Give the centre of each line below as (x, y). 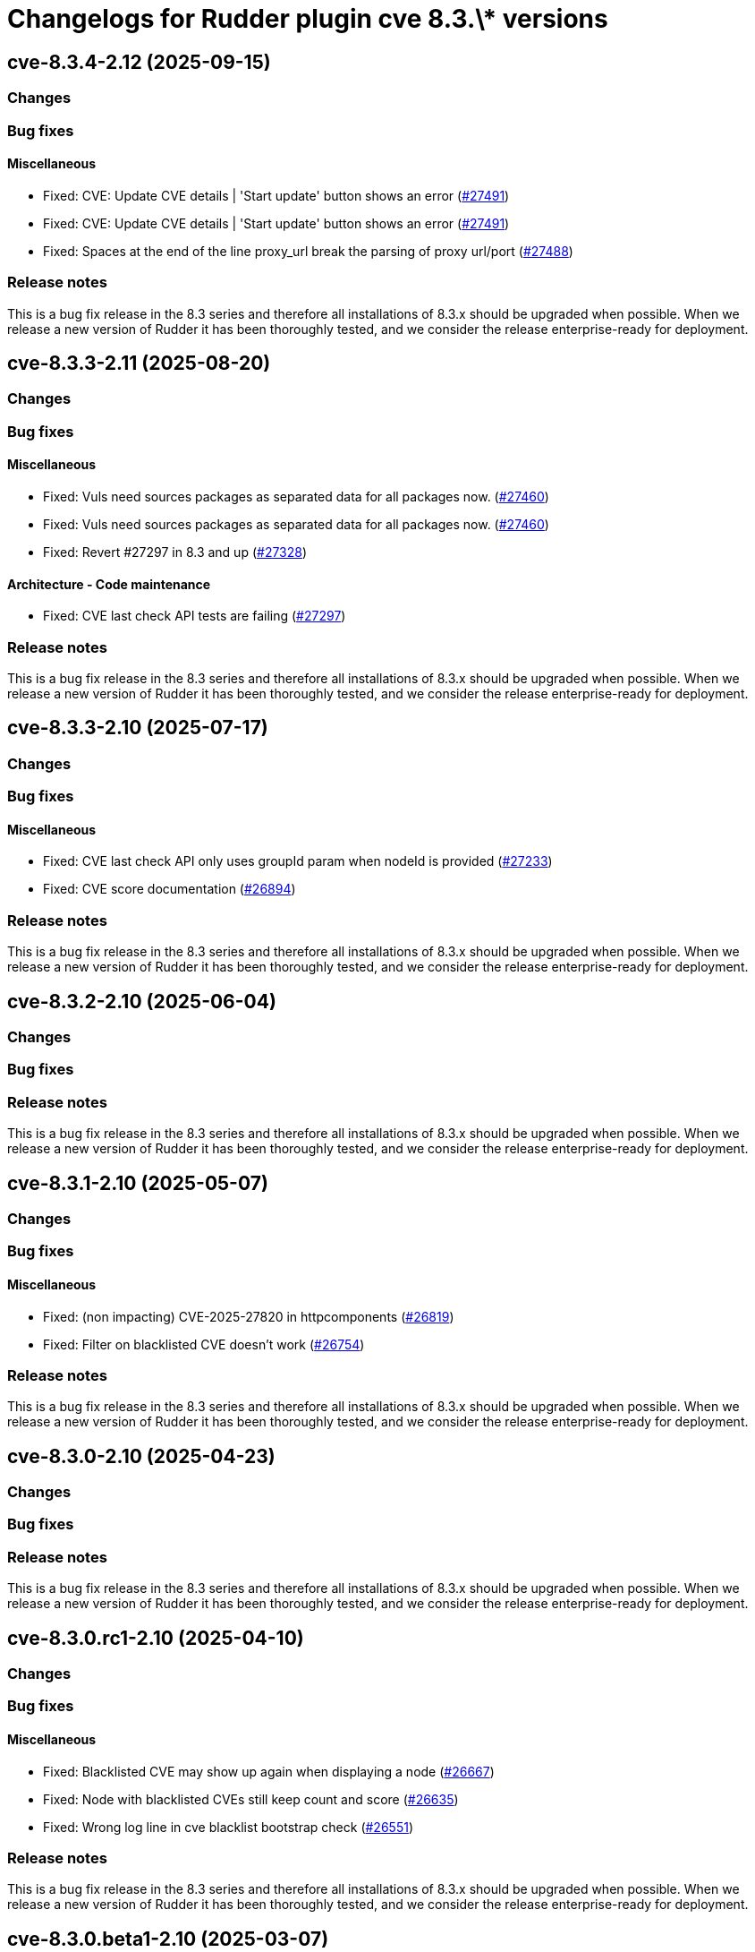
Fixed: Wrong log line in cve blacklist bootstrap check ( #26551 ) (229, 1827)
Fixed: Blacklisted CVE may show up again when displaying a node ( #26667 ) (269, 1771)
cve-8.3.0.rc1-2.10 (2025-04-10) (156, 1638)
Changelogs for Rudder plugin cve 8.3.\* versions (308, 19)
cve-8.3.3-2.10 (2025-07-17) (138, 728)
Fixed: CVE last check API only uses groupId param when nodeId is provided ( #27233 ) (298, 861)
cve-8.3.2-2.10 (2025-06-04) (142, 1001)
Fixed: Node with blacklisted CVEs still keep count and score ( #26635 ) (251, 1799)
